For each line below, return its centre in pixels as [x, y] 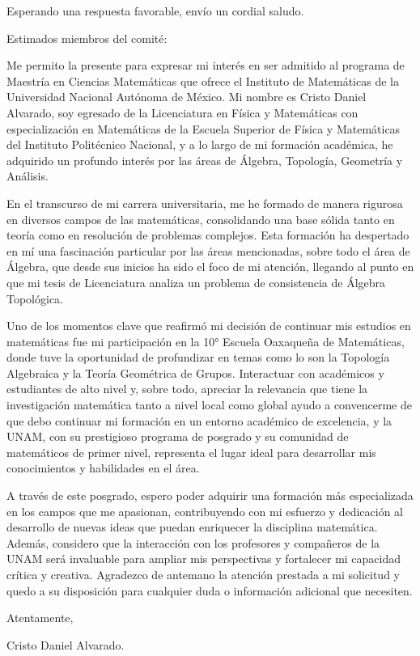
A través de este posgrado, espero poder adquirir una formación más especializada [210, 495]
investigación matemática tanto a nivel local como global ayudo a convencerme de [209, 405]
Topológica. [35, 298]
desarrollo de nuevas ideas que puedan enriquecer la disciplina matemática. [192, 527]
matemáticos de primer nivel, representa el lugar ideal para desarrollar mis [191, 452]
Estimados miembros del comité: [87, 38]
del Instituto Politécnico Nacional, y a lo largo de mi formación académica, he [200, 144]
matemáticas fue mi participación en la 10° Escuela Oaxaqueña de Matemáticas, [206, 341]
